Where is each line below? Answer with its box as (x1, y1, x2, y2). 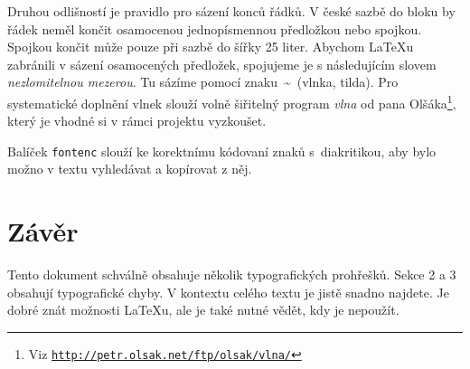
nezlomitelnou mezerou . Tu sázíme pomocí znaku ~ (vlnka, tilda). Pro (7, 72, 399, 91)
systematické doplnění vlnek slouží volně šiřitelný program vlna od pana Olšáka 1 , (7, 90, 456, 112)
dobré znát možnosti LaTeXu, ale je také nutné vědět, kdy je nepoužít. (7, 300, 399, 319)
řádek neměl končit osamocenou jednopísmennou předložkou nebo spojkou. (7, 19, 422, 38)
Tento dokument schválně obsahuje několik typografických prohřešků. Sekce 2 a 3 (7, 265, 456, 284)
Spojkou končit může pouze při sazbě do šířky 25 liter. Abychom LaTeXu (7, 37, 414, 56)
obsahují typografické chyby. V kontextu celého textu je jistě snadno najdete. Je (7, 282, 449, 301)
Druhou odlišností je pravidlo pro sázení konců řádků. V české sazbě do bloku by (7, 2, 456, 20)
